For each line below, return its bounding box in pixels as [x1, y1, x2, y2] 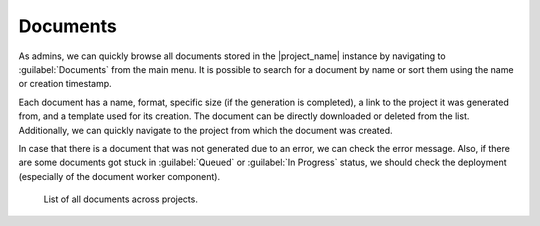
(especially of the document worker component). [18, 170, 220, 182]
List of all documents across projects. [43, 193, 199, 205]
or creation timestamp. [18, 78, 112, 90]
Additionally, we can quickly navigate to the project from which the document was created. [18, 124, 394, 136]
